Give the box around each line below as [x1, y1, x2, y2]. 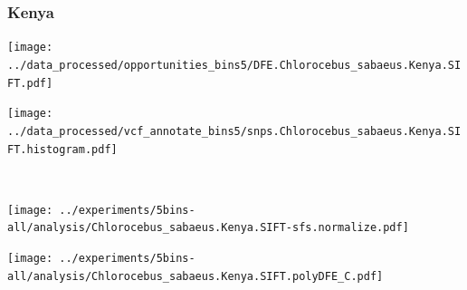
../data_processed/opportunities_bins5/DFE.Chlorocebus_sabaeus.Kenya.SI [7, 58, 462, 72]
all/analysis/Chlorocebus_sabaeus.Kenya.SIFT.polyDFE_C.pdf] [7, 269, 384, 283]
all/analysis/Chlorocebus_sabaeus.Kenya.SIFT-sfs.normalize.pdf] [7, 221, 409, 235]
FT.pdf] [7, 76, 53, 90]
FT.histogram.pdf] [7, 142, 118, 156]
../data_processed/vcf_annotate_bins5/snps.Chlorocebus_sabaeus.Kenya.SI [7, 124, 462, 138]
